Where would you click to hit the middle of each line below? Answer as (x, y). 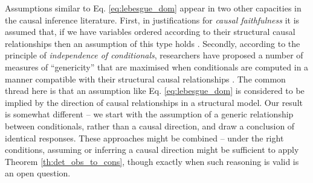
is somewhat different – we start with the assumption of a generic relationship (149, 114)
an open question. (38, 173)
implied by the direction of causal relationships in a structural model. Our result (154, 102)
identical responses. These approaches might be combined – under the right (144, 138)
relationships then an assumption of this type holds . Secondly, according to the (153, 43)
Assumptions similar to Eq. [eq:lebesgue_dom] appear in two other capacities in (153, 8)
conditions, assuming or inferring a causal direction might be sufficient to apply (152, 150)
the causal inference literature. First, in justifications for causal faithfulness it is (152, 20)
